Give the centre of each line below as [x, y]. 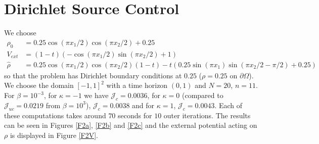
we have [96, 95]
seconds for [135, 115]
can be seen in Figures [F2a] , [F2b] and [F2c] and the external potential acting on [131, 125]
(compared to [202, 95]
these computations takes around [55, 115]
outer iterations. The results [207, 115]
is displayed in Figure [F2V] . [54, 135]
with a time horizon [137, 85]
